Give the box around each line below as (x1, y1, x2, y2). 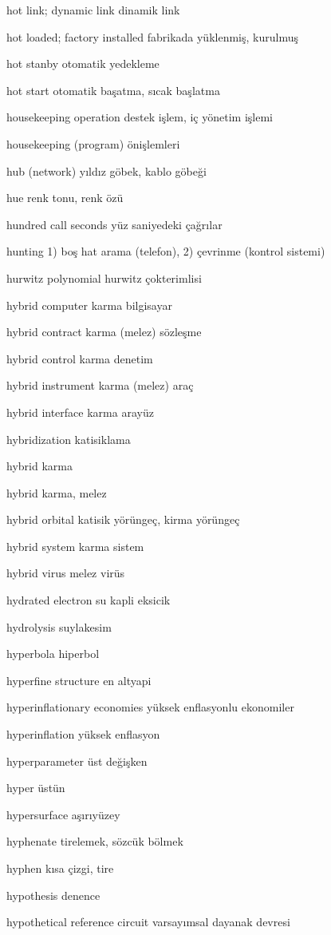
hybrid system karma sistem (6, 537, 144, 554)
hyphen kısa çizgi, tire (6, 860, 114, 876)
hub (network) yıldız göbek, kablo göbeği (6, 162, 207, 179)
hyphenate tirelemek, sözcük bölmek (6, 833, 183, 850)
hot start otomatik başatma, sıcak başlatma (6, 81, 220, 98)
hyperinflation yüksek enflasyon (6, 726, 160, 743)
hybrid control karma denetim (6, 350, 153, 366)
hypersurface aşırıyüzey (6, 806, 120, 822)
